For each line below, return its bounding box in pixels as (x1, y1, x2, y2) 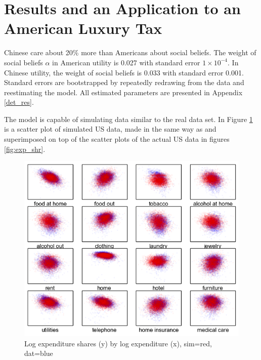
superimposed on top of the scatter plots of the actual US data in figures (4, 134, 230, 144)
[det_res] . (4, 97, 34, 107)
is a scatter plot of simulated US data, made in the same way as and (4, 124, 216, 134)
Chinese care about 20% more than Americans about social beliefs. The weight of (4, 47, 256, 58)
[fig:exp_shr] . (4, 143, 46, 154)
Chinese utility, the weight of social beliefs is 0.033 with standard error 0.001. (4, 67, 244, 77)
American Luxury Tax (4, 18, 162, 38)
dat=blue (24, 348, 53, 358)
